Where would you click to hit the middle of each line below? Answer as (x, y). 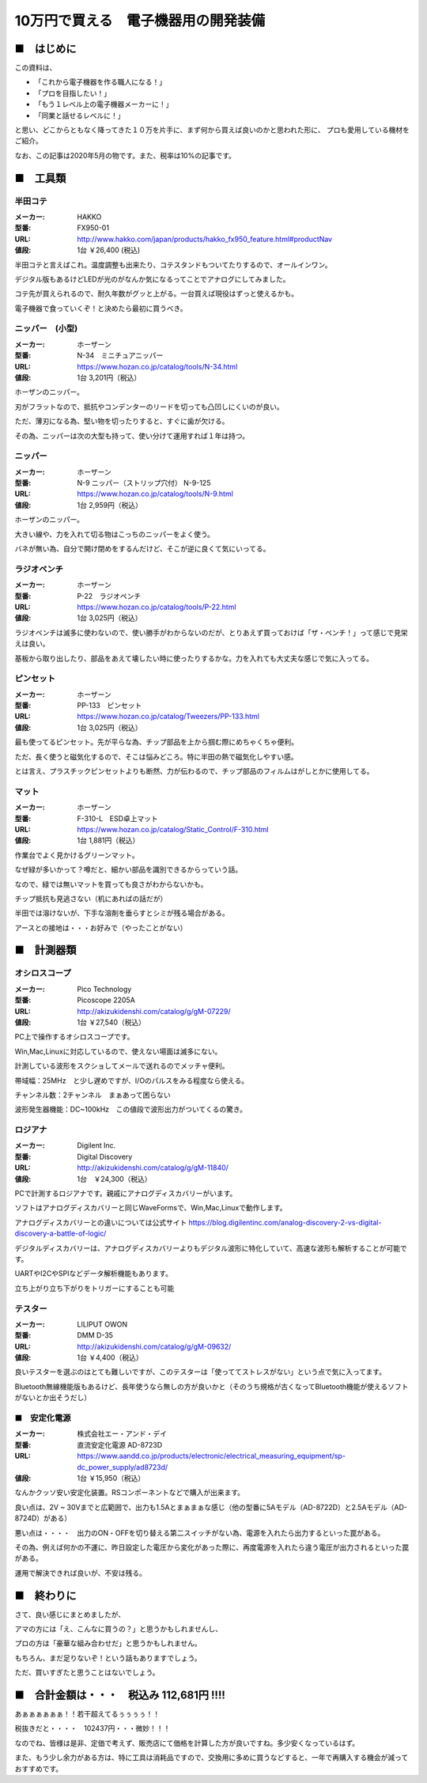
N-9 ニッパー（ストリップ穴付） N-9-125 (144, 483)
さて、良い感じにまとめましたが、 (70, 1615)
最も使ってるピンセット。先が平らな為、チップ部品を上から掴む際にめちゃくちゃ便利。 (157, 742)
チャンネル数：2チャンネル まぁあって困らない (93, 1095)
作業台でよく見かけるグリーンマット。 (77, 855)
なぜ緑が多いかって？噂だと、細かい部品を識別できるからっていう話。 (128, 869)
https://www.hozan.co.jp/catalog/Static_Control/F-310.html (173, 829)
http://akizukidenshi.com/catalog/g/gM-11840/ (153, 1168)
